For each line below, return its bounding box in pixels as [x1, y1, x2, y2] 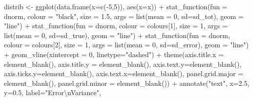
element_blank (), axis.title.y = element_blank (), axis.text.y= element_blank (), [4, 59, 242, 69]
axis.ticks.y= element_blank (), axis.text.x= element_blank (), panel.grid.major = [4, 68, 244, 79]
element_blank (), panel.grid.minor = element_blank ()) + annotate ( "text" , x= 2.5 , [4, 78, 250, 88]
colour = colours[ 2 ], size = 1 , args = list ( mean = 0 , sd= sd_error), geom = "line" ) [4, 40, 249, 50]
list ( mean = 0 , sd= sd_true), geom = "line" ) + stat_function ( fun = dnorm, [4, 30, 230, 40]
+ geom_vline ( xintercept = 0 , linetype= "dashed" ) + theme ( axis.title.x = [4, 49, 224, 59]
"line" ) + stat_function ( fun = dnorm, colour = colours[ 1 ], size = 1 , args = [4, 20, 228, 31]
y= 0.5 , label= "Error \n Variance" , [4, 87, 101, 98]
